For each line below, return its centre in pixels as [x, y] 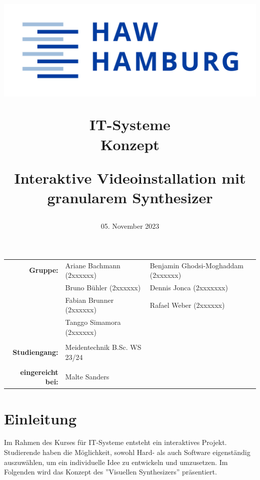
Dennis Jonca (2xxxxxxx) [189, 287]
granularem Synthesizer [130, 197]
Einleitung [40, 418]
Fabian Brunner [89, 300]
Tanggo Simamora [93, 322]
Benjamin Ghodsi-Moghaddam [196, 265]
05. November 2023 [130, 226]
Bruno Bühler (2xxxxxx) [103, 287]
